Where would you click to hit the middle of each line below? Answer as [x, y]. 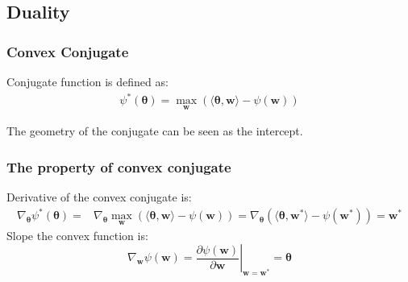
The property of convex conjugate [119, 166]
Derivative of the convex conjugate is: [99, 197]
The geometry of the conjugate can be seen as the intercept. [155, 131]
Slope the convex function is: [77, 235]
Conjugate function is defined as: [87, 81]
